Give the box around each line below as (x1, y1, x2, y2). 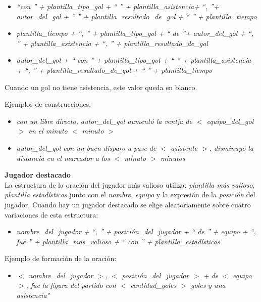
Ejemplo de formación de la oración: (5, 253, 117, 264)
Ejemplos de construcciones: (5, 99, 91, 109)
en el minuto (28, 125, 68, 136)
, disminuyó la (209, 142, 254, 153)
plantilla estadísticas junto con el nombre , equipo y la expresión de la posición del (5, 189, 255, 200)
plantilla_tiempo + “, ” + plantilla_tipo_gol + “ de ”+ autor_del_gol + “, (16, 28, 254, 38)
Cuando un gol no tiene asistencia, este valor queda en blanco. (5, 81, 197, 92)
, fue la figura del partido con (26, 280, 116, 290)
